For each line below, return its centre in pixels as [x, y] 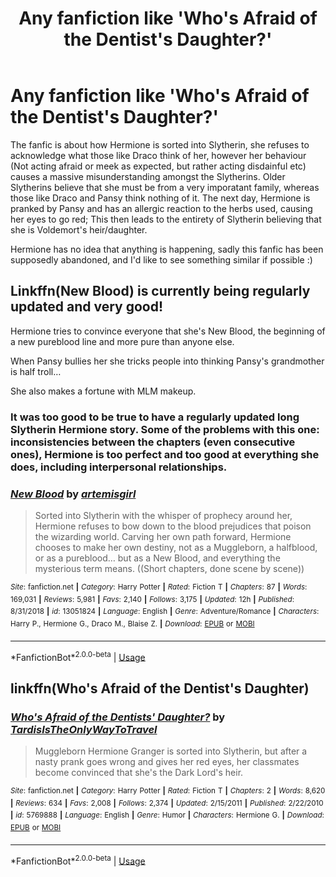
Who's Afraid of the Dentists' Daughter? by [118, 717]
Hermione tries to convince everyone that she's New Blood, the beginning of [168, 331]
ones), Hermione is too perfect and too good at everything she [165, 454]
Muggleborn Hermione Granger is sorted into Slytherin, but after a [171, 751]
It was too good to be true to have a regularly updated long [155, 417]
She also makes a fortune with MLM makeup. [103, 391]
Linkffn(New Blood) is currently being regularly [160, 291]
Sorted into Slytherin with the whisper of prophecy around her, [163, 515]
